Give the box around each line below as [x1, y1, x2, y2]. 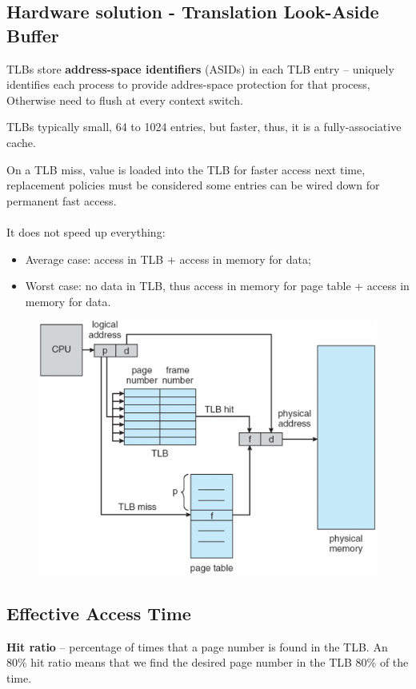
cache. [6, 133, 36, 150]
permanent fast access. [6, 192, 117, 209]
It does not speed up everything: [6, 223, 166, 240]
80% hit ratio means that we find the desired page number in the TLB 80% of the [6, 654, 409, 671]
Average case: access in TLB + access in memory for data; [25, 250, 311, 267]
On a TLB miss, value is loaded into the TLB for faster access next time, [6, 161, 366, 177]
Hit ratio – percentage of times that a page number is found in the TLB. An [6, 638, 388, 655]
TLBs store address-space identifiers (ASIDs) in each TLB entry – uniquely [6, 60, 394, 77]
